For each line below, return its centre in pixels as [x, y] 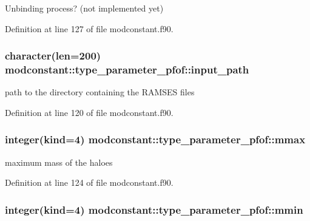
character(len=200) [53, 56]
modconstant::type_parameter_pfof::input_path [127, 70]
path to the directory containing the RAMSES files [100, 92]
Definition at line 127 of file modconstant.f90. [89, 28]
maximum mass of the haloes [59, 162]
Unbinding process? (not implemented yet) [84, 8]
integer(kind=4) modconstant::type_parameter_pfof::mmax [155, 139]
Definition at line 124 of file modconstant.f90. [89, 182]
